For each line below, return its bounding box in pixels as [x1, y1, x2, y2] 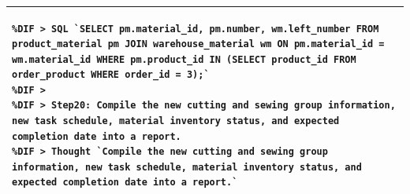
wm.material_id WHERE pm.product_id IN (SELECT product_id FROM [12, 53, 356, 65]
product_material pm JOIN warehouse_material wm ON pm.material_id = [12, 38, 385, 50]
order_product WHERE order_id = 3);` [12, 69, 210, 81]
